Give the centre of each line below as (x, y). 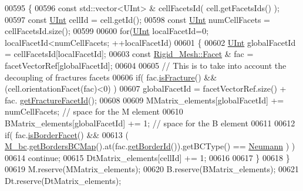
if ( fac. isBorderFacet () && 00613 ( (67, 134)
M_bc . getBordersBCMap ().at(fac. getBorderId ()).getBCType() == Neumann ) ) (150, 146)
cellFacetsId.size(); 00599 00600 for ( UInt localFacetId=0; (107, 31)
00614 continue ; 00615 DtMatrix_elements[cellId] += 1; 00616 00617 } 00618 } (147, 157)
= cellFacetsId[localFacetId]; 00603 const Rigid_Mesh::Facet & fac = (129, 54)
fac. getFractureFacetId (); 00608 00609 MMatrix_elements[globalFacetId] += (144, 100)
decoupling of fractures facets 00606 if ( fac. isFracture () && (111, 77)
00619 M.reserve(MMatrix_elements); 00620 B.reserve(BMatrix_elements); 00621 (152, 169)
